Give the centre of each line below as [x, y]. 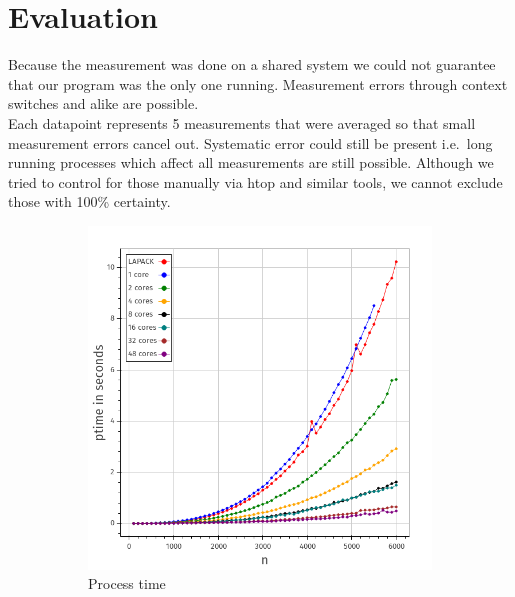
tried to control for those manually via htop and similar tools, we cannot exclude [255, 181]
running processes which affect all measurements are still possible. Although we [251, 162]
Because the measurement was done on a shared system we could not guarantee [252, 64]
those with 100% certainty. [89, 201]
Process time [127, 583]
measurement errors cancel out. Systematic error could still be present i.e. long [250, 142]
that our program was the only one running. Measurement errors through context [258, 83]
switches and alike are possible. [103, 103]
